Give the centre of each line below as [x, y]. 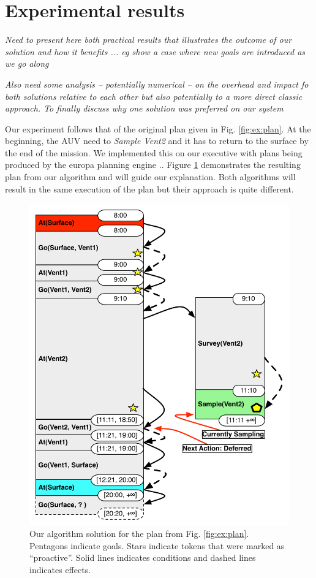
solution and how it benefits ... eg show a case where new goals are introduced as [155, 51]
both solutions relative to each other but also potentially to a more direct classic [154, 96]
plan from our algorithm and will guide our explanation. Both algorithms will [150, 177]
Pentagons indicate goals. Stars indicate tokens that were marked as [157, 545]
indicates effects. [60, 569]
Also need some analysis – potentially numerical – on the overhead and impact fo [157, 84]
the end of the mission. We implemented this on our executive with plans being [154, 152]
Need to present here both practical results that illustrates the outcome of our [149, 40]
